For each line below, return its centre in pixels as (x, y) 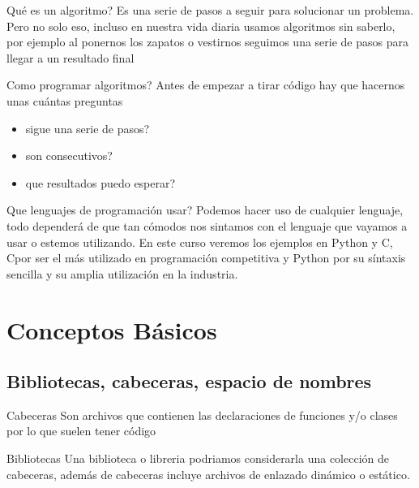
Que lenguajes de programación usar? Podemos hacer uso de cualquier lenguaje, (205, 210)
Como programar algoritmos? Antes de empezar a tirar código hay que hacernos (206, 85)
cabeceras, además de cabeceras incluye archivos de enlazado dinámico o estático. (208, 474)
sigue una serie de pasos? (88, 128)
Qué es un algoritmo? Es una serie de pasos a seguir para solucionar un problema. (210, 10)
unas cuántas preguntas (65, 100)
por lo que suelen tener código (81, 431)
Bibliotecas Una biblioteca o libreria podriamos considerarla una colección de (198, 458)
